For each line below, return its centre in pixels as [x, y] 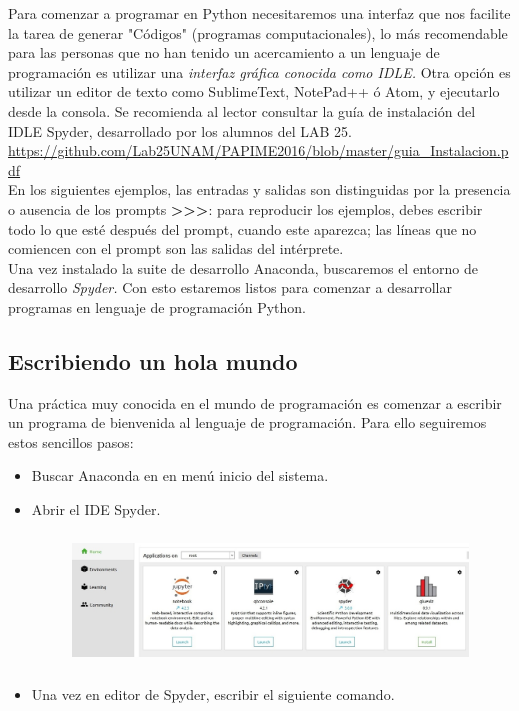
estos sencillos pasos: [71, 441]
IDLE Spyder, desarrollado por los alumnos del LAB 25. [180, 130]
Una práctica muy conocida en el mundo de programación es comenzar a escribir [255, 402]
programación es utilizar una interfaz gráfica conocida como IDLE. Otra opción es [259, 71]
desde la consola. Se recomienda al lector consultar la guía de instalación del [242, 110]
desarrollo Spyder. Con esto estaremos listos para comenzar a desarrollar [230, 287]
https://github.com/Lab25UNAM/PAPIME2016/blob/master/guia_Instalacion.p [258, 150]
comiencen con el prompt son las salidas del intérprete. [176, 248]
